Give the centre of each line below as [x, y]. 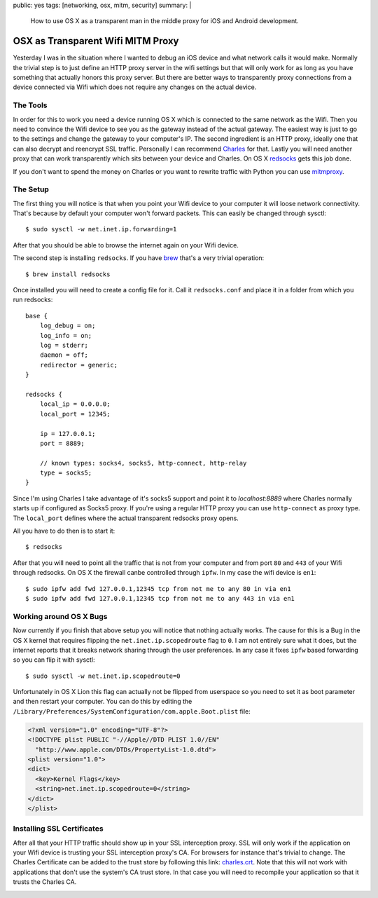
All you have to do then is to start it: [64, 531]
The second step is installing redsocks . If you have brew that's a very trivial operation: [139, 258]
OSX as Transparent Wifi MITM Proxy [96, 41]
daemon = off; [64, 355]
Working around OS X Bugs [60, 616]
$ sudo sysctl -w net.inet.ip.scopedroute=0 [103, 676]
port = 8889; [62, 443]
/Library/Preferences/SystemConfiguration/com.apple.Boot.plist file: [132, 711]
